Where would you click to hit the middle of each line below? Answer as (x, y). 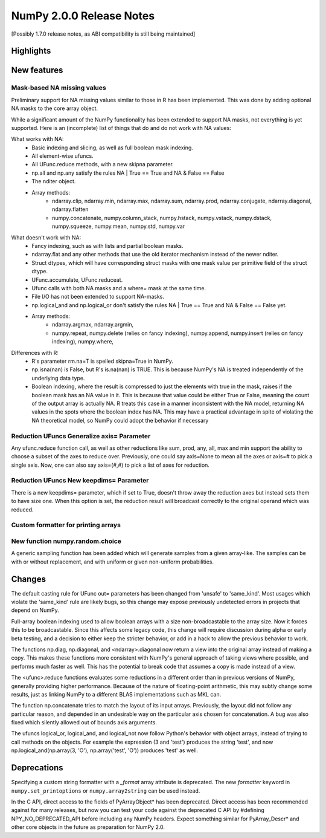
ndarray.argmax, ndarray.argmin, (93, 325)
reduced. (22, 509)
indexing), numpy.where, (83, 342)
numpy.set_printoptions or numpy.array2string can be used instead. (106, 791)
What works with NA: (37, 139)
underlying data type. (58, 378)
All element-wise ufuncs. (62, 156)
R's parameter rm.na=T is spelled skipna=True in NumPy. (102, 361)
